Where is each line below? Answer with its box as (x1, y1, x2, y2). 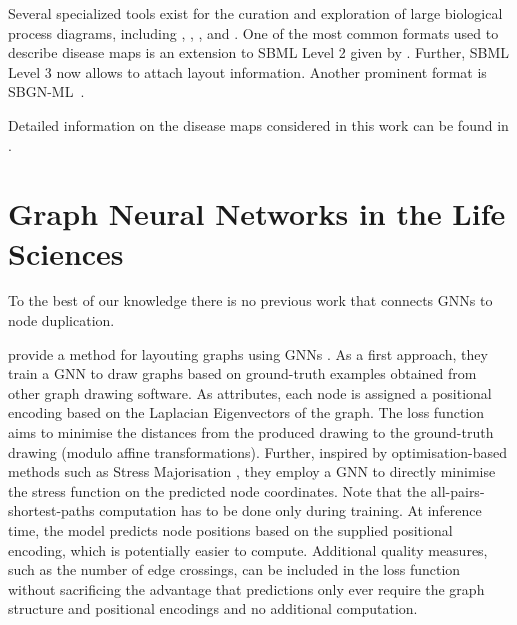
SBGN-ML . (8, 81, 85, 102)
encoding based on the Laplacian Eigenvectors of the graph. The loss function (8, 402, 485, 423)
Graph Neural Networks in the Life (8, 193, 506, 234)
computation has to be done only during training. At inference (99, 500, 482, 521)
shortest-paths (8, 500, 95, 521)
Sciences (8, 232, 124, 273)
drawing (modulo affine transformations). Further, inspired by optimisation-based (8, 441, 508, 462)
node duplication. (8, 310, 115, 331)
